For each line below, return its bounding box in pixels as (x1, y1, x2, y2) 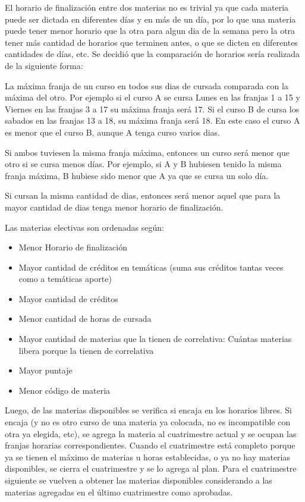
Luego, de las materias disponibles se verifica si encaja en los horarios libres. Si (5, 404, 292, 416)
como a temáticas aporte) (18, 272, 112, 285)
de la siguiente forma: (5, 59, 83, 71)
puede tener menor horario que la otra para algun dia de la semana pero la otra (5, 24, 295, 37)
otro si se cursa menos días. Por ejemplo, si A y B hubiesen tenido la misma (5, 158, 282, 170)
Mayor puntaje (18, 364, 73, 376)
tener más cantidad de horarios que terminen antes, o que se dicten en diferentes (5, 36, 298, 48)
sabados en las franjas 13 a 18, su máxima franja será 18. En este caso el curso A (5, 114, 300, 127)
